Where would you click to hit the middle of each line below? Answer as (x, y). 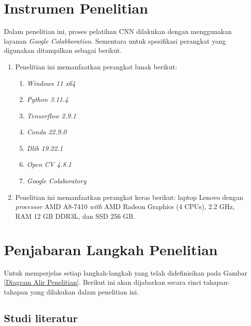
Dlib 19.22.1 (45, 148)
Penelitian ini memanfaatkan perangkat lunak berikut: (96, 66)
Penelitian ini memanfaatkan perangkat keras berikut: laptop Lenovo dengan (129, 197)
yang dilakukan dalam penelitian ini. (84, 291)
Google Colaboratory (57, 181)
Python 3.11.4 (47, 99)
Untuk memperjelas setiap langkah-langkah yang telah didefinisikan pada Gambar (126, 272)
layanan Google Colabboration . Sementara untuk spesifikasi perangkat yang (115, 41)
